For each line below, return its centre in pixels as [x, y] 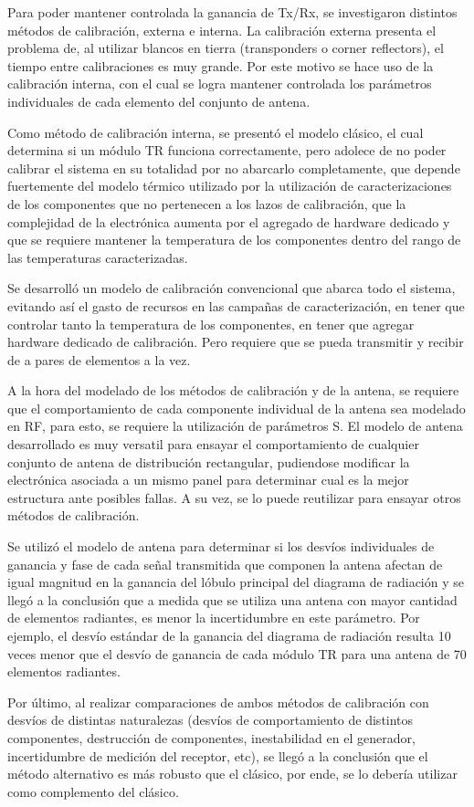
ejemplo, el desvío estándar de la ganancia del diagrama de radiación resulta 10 [229, 635]
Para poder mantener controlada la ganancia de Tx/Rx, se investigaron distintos [232, 12]
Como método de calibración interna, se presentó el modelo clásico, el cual [216, 132]
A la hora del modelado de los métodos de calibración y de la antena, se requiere [233, 390]
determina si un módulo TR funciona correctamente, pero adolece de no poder [227, 150]
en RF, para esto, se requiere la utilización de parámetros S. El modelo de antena [235, 426]
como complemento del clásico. [93, 791]
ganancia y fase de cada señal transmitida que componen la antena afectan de [225, 564]
